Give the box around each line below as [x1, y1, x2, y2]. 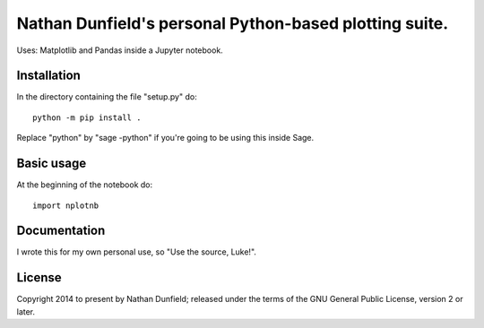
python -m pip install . [32, 112, 142, 123]
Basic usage [16, 156, 87, 171]
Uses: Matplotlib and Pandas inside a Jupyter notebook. [16, 45, 223, 56]
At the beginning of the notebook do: [16, 179, 153, 190]
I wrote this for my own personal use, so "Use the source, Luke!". [16, 246, 257, 257]
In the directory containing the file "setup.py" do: [16, 91, 197, 102]
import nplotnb [32, 200, 99, 211]
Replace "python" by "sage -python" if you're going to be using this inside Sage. [16, 133, 315, 143]
